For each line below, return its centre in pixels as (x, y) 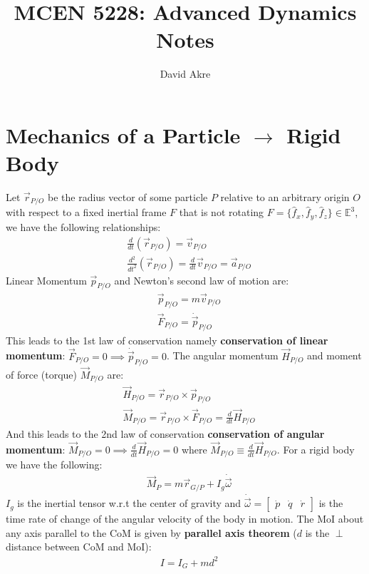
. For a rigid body (316, 449)
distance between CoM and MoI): (79, 547)
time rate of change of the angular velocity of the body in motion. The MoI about (185, 519)
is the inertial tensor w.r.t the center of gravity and (129, 503)
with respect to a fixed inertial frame (86, 212)
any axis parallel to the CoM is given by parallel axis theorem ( (151, 532)
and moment (334, 355)
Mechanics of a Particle (123, 134)
